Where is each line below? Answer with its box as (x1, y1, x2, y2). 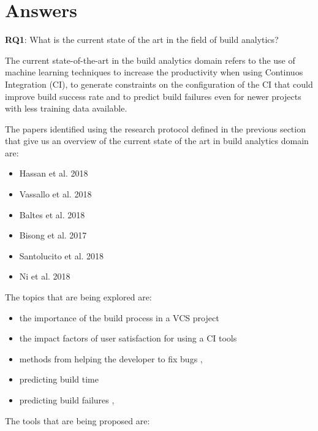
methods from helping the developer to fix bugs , (19, 352, 203, 365)
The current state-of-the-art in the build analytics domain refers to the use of (5, 53, 295, 66)
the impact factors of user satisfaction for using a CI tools (19, 332, 237, 345)
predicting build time (19, 373, 99, 386)
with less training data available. (5, 102, 127, 115)
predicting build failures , (19, 394, 115, 406)
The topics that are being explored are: (5, 291, 152, 303)
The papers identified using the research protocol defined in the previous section (5, 122, 306, 135)
